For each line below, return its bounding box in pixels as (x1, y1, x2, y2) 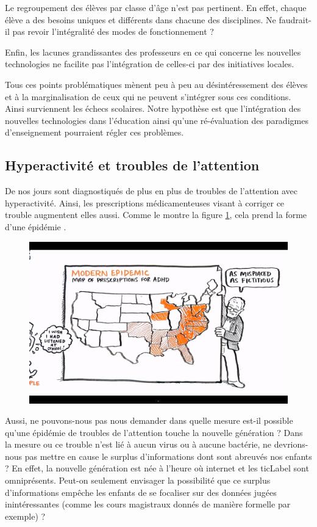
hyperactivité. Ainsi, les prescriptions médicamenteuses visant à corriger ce (5, 196, 285, 209)
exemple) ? (5, 509, 46, 522)
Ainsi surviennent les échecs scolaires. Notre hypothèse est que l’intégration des (5, 102, 301, 115)
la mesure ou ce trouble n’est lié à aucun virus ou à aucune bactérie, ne (5, 438, 272, 451)
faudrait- (279, 13, 312, 26)
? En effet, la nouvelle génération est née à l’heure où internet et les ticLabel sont (5, 462, 309, 474)
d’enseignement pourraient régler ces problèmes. (5, 126, 184, 139)
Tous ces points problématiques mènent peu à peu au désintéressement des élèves (5, 78, 308, 90)
